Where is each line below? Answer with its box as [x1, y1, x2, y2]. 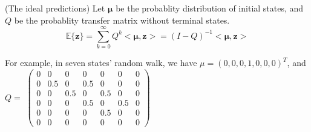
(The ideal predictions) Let [5, 2, 105, 14]
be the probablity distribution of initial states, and [116, 2, 304, 14]
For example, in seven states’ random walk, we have [5, 56, 197, 69]
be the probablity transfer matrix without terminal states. [14, 13, 230, 26]
